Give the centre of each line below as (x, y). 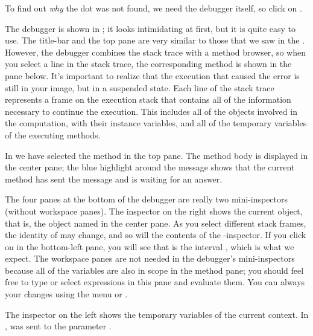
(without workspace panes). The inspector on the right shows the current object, (154, 211)
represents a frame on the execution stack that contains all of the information (148, 99)
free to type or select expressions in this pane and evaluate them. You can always (155, 282)
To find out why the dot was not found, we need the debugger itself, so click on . (153, 8)
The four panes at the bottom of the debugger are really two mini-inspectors (147, 199)
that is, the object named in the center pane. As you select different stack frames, (156, 223)
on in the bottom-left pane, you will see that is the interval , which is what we (150, 246)
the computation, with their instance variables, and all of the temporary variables (156, 123)
